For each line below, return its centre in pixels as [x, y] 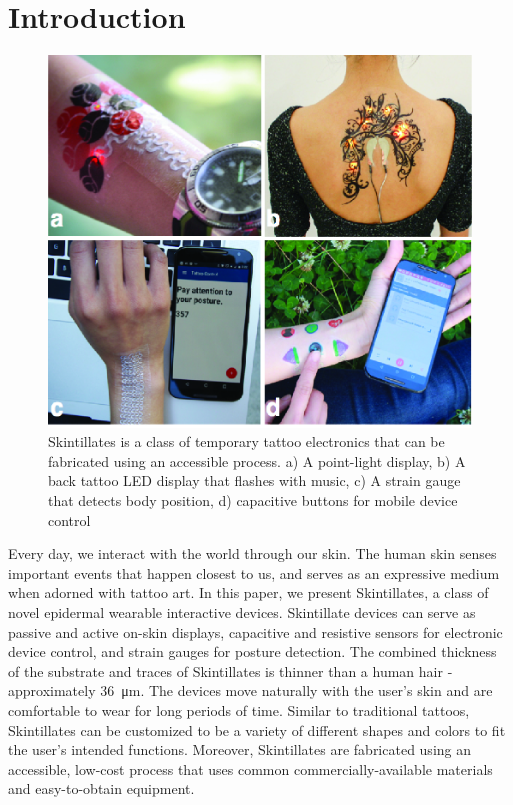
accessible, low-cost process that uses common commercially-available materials [250, 768]
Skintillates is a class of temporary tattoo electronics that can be [246, 441]
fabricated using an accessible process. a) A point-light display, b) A [257, 460]
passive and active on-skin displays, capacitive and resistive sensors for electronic [255, 631]
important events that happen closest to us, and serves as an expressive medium [254, 572]
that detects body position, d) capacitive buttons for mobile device [253, 500]
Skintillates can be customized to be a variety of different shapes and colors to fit [257, 729]
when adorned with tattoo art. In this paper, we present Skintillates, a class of [248, 592]
